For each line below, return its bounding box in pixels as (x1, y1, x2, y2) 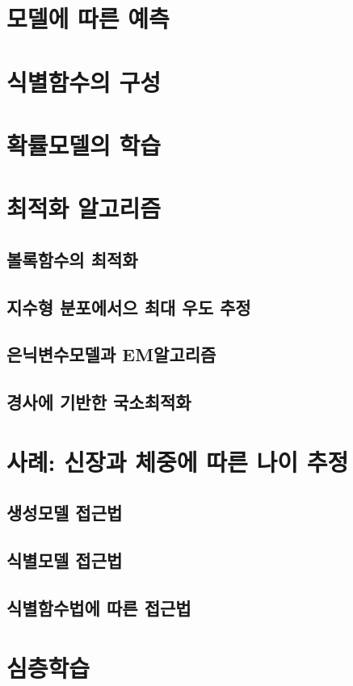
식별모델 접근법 (6, 548, 123, 573)
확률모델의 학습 (6, 128, 162, 161)
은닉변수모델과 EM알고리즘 (6, 342, 216, 367)
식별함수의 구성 (6, 65, 162, 98)
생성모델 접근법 (6, 500, 123, 525)
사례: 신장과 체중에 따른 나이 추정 (6, 444, 349, 478)
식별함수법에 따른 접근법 (6, 595, 191, 620)
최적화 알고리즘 (6, 191, 162, 225)
